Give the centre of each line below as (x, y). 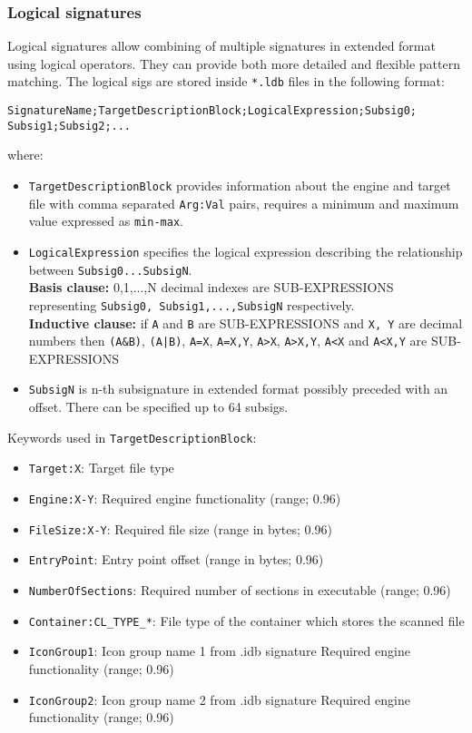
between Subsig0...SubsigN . (110, 269)
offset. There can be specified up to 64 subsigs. (158, 407)
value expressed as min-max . (106, 221)
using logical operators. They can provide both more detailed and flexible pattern (234, 63)
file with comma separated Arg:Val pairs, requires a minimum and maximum (244, 203)
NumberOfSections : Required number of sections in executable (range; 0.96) (240, 589)
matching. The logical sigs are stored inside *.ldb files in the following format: (226, 81)
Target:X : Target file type (101, 468)
